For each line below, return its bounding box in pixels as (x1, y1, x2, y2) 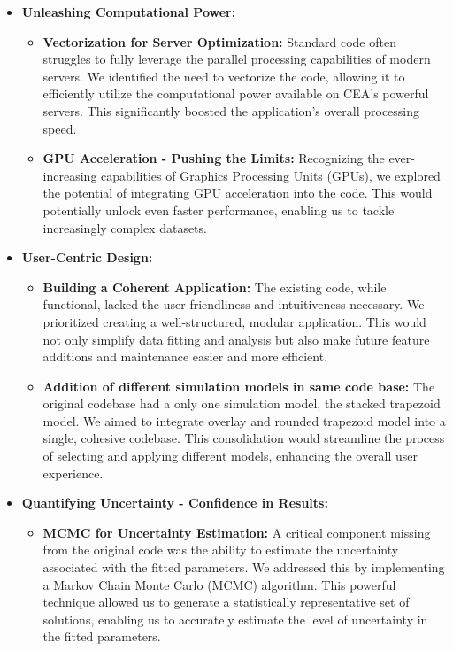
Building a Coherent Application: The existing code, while (42, 277, 387, 296)
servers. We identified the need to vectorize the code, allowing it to (42, 66, 405, 85)
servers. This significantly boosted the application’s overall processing (42, 101, 420, 120)
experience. (42, 463, 104, 482)
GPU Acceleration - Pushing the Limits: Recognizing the (42, 149, 385, 167)
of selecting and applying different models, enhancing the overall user (42, 446, 418, 465)
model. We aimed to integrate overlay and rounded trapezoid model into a (42, 411, 446, 430)
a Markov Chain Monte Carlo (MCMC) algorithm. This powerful (42, 575, 396, 593)
